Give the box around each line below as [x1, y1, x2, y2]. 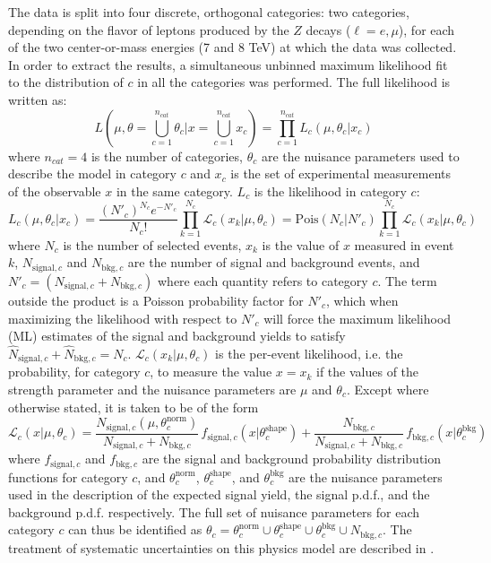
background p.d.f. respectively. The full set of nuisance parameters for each [8, 502, 420, 521]
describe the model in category [8, 164, 177, 183]
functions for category [8, 467, 128, 486]
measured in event [354, 235, 454, 254]
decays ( [306, 20, 351, 39]
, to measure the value [150, 362, 272, 381]
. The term [377, 271, 437, 290]
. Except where [346, 379, 429, 398]
